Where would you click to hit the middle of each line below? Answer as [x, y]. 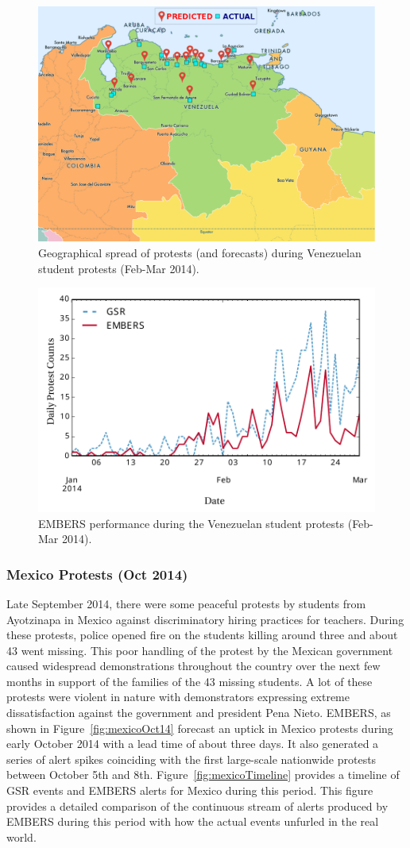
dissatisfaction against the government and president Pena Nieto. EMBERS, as [199, 713]
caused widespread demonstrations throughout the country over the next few [193, 666]
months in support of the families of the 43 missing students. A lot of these [190, 681]
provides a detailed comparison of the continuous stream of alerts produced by [197, 806]
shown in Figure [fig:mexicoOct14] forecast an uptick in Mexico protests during [200, 728]
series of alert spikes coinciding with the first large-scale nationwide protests [191, 759]
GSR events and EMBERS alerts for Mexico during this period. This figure [190, 790]
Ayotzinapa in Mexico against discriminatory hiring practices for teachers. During [205, 619]
